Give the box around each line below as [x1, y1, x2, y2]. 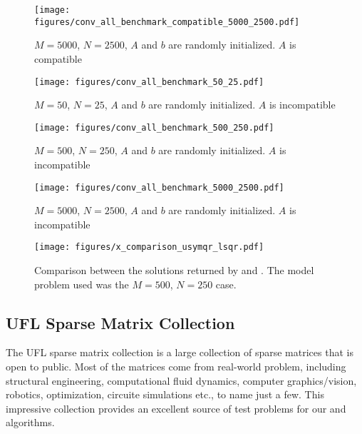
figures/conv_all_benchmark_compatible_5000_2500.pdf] [34, 16, 300, 27]
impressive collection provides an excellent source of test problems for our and [6, 400, 346, 415]
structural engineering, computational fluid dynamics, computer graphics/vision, [6, 373, 357, 388]
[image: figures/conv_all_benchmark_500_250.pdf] [34, 122, 274, 133]
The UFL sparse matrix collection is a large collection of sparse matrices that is [6, 345, 353, 360]
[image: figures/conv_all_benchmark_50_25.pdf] [34, 76, 264, 87]
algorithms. [6, 415, 55, 430]
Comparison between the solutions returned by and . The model [34, 263, 314, 278]
